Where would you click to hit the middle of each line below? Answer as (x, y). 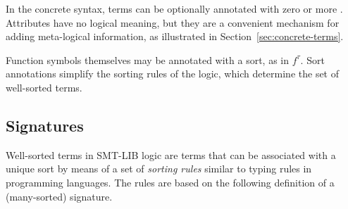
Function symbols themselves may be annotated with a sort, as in (148, 59)
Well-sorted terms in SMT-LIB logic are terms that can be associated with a (171, 154)
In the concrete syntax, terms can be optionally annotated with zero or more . (174, 8)
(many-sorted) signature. (59, 196)
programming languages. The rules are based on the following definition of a (170, 182)
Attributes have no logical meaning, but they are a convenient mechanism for (173, 22)
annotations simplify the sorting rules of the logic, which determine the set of (173, 74)
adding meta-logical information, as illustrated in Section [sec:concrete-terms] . (175, 36)
